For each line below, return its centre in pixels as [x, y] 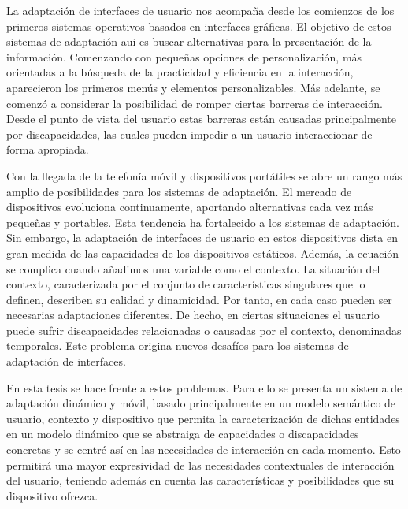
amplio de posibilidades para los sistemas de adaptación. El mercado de [179, 191]
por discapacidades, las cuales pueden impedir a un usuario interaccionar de [189, 134]
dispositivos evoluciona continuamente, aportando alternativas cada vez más [190, 207]
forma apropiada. [48, 149]
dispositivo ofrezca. [52, 495]
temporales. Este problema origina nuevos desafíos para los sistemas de [178, 346]
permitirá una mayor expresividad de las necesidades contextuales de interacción [200, 464]
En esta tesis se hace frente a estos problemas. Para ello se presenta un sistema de [204, 387]
